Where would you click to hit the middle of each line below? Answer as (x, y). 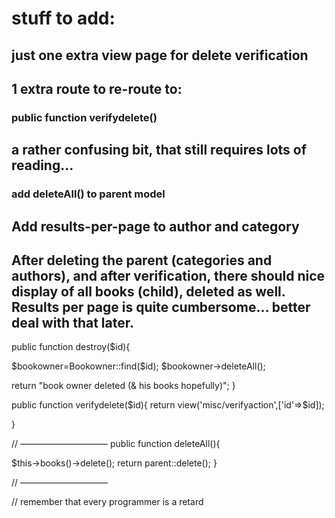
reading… (42, 165)
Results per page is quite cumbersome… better (161, 307)
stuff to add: (63, 18)
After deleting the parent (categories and (142, 260)
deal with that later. (72, 322)
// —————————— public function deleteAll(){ (116, 444)
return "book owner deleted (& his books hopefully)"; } (123, 386)
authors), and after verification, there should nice (168, 275)
